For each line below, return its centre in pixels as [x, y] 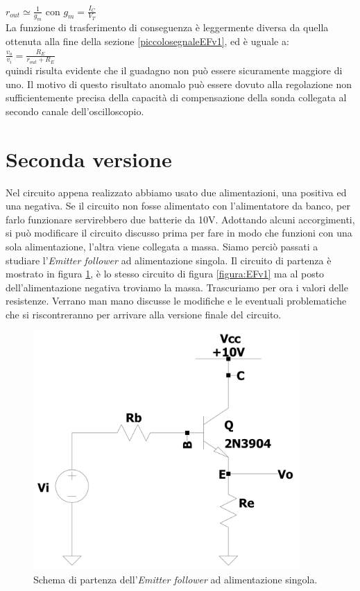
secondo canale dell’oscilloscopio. [75, 111]
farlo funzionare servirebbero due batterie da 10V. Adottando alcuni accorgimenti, [180, 219]
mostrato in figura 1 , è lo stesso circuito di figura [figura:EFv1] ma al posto [165, 274]
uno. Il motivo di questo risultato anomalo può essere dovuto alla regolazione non [179, 84]
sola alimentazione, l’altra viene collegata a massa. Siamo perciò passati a [162, 246]
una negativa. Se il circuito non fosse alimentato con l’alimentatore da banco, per [178, 206]
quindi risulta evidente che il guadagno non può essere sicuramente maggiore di [174, 70]
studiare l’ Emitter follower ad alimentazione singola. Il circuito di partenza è [169, 260]
